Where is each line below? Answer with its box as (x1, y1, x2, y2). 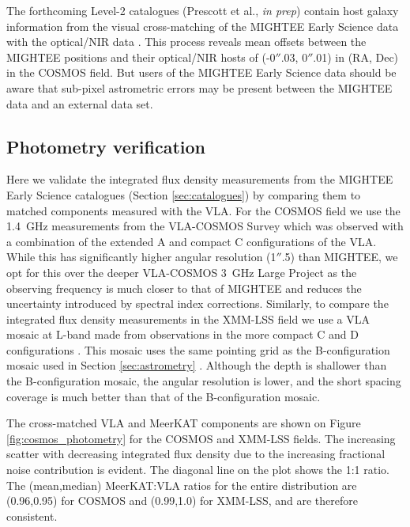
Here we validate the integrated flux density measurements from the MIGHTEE (6, 171, 393, 188)
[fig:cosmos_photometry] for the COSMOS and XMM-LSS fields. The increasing (6, 430, 396, 446)
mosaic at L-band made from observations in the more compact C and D (6, 326, 359, 343)
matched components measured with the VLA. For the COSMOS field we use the (6, 202, 401, 218)
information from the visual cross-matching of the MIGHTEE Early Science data (6, 17, 399, 34)
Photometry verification (6, 134, 206, 158)
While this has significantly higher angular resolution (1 (6, 248, 276, 265)
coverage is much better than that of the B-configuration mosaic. (6, 388, 321, 404)
